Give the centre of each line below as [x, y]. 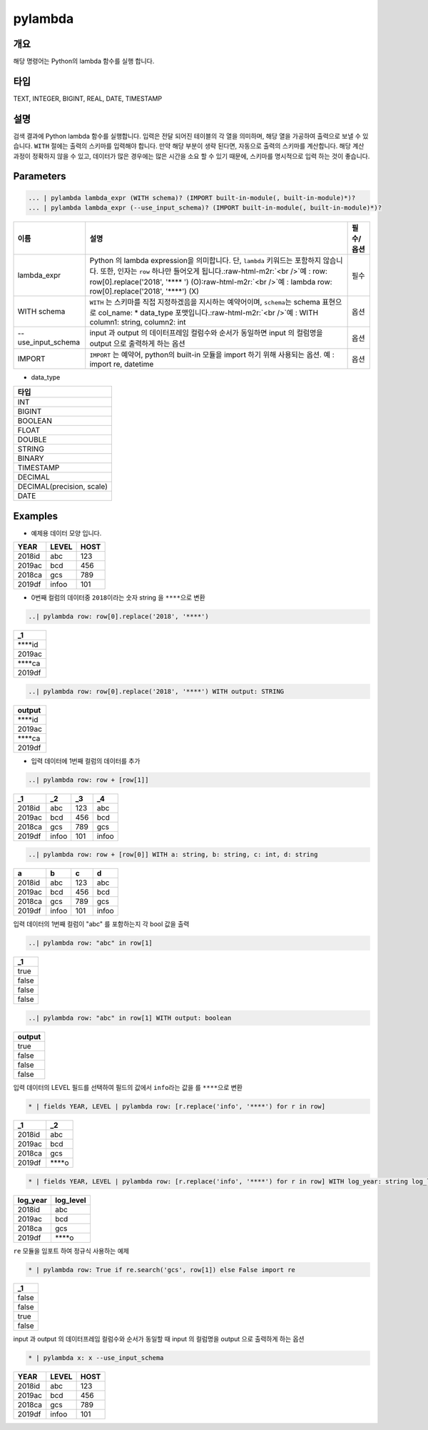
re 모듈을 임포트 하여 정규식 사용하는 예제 [71, 1251]
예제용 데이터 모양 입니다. [66, 533]
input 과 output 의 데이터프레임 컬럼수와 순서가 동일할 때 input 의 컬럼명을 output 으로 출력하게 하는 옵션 [159, 1339]
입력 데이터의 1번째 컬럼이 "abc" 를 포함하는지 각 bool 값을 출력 [101, 924]
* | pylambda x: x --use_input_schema [96, 1358]
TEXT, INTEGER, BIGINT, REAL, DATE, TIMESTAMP [88, 98]
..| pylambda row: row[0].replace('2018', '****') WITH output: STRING [156, 691]
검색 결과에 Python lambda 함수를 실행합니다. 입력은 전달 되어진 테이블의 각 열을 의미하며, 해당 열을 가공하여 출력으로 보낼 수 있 [191, 136]
